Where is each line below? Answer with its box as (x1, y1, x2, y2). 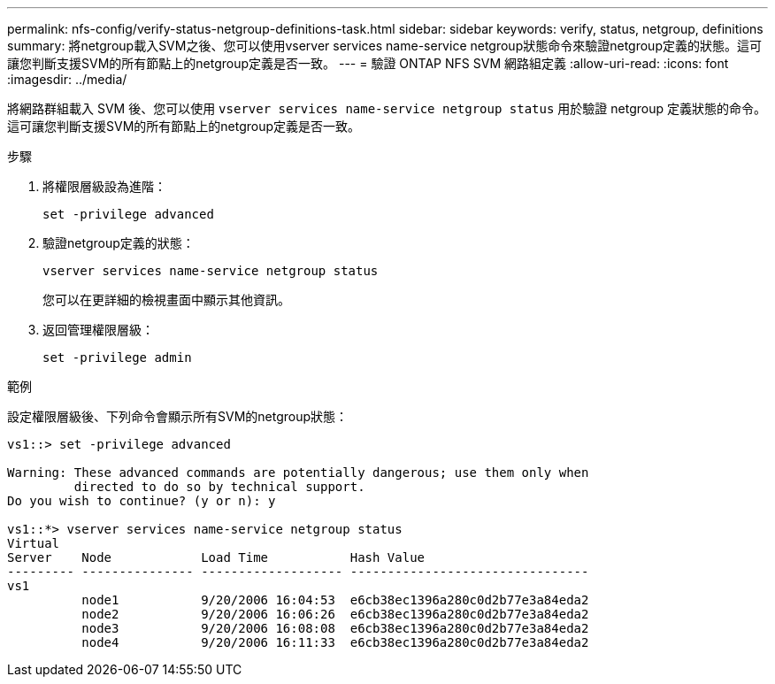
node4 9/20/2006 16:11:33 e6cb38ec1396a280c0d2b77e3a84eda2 (81, 635, 589, 649)
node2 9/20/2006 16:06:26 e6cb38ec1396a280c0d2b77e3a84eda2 (81, 607, 589, 621)
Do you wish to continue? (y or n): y (7, 494, 276, 508)
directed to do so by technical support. (73, 480, 365, 494)
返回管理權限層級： (42, 322, 154, 337)
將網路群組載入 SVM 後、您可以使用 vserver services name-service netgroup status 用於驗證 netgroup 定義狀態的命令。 (7, 101, 766, 116)
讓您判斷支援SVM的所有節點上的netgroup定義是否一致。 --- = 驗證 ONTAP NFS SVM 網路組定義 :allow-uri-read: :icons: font (7, 56, 729, 71)
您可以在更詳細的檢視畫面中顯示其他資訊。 (42, 292, 290, 307)
